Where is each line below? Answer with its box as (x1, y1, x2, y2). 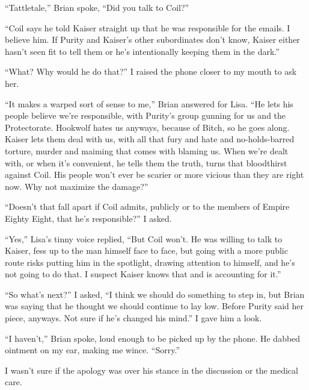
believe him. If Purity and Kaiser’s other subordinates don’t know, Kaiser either (5, 33, 300, 46)
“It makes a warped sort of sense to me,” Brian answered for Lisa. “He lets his (5, 97, 293, 110)
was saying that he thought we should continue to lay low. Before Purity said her (5, 300, 304, 312)
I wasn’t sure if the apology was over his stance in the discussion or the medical (5, 363, 298, 376)
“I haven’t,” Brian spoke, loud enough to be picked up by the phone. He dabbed (5, 332, 301, 344)
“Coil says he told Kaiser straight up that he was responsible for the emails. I (5, 21, 290, 34)
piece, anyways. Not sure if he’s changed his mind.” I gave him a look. (5, 312, 262, 324)
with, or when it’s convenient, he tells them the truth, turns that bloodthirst (5, 156, 287, 169)
